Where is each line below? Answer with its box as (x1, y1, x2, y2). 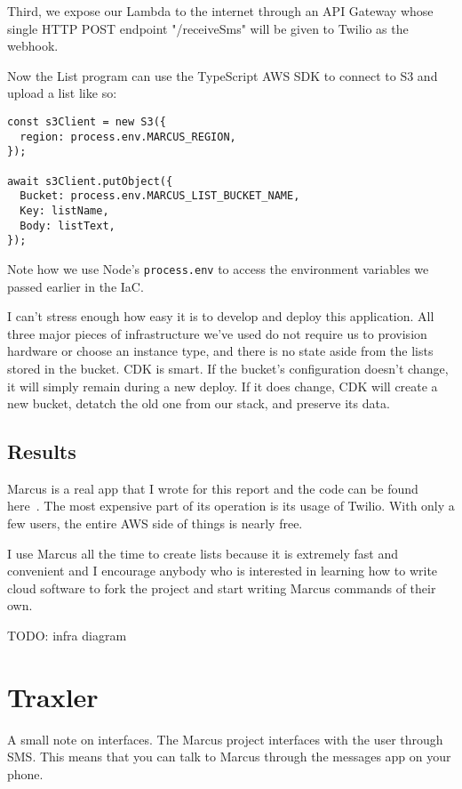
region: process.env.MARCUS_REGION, (20, 130, 236, 143)
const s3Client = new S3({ (7, 115, 166, 128)
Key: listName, (20, 204, 109, 217)
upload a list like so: (7, 84, 117, 102)
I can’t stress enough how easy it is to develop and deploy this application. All (7, 307, 434, 326)
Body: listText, (20, 219, 115, 232)
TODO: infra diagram (7, 626, 127, 645)
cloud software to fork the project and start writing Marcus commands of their (7, 578, 436, 597)
